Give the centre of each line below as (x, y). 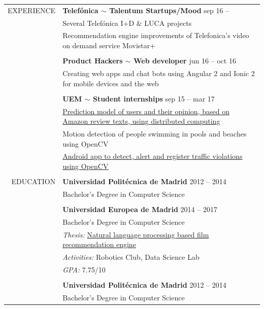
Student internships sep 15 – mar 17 (154, 98)
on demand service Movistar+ (109, 45)
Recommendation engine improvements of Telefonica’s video (156, 35)
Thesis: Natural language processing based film (136, 234)
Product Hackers (93, 61)
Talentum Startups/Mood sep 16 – (169, 10)
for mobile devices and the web (111, 83)
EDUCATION (34, 181)
